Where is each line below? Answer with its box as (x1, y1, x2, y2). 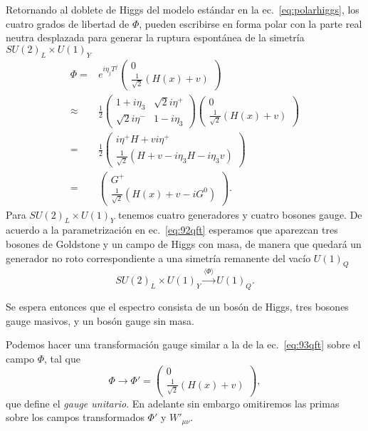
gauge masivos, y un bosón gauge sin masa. (6, 313, 194, 328)
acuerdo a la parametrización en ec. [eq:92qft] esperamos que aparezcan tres (6, 222, 338, 237)
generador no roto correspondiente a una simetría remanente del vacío (6, 250, 311, 265)
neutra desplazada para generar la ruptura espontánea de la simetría (6, 30, 305, 45)
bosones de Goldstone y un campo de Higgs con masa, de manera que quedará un (6, 236, 362, 251)
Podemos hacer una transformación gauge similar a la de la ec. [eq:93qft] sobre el (6, 337, 361, 352)
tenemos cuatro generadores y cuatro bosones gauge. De (118, 207, 362, 222)
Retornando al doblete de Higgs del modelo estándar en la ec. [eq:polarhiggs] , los (6, 2, 359, 16)
